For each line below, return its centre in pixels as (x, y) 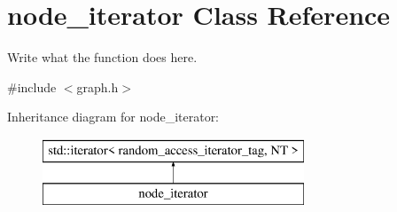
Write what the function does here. (102, 57)
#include (32, 86)
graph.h (97, 86)
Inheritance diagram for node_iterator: (113, 117)
